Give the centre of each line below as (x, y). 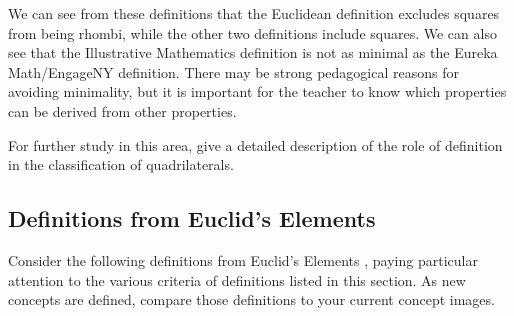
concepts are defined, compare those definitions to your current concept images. (251, 299)
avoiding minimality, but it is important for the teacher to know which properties (257, 91)
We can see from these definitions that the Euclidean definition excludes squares (254, 13)
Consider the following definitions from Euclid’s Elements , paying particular (243, 259)
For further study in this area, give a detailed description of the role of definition (255, 144)
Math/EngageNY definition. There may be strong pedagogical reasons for (233, 71)
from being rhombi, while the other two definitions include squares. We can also (252, 32)
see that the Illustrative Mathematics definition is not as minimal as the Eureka (253, 52)
